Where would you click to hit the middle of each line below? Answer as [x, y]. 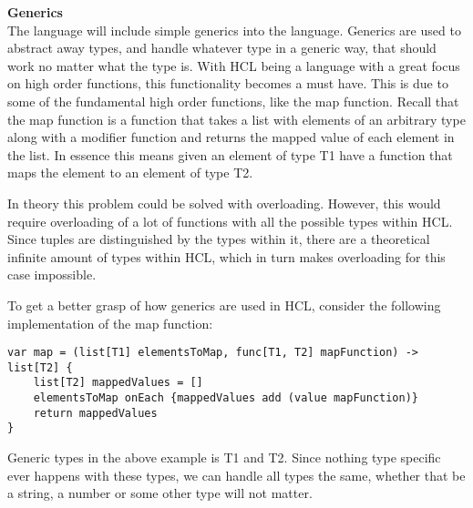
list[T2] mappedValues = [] [118, 383]
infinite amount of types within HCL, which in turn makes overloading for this [226, 256]
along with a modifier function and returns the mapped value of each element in [231, 137]
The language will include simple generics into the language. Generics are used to [234, 30]
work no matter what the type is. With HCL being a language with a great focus [234, 65]
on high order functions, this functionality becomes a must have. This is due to [228, 83]
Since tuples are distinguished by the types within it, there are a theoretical [219, 239]
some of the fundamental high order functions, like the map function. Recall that [233, 101]
